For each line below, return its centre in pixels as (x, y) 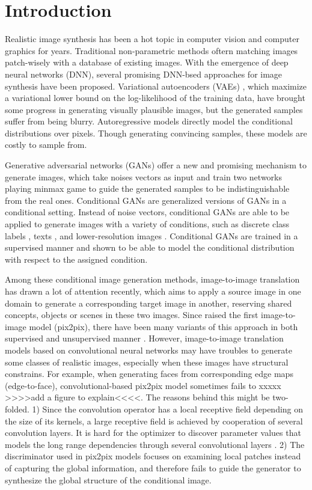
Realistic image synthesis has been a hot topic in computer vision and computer (152, 39)
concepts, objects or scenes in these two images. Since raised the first (132, 315)
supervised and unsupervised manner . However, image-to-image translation (144, 338)
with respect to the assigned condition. (76, 259)
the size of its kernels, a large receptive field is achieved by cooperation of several (154, 421)
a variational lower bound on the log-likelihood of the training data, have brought (155, 98)
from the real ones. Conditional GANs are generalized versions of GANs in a (146, 200)
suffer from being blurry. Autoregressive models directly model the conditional (149, 121)
